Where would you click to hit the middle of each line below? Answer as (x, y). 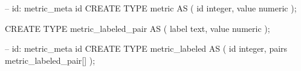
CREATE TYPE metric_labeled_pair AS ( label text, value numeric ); (138, 28)
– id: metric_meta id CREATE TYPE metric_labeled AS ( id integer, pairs (146, 48)
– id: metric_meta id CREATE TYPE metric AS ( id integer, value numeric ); (151, 8)
